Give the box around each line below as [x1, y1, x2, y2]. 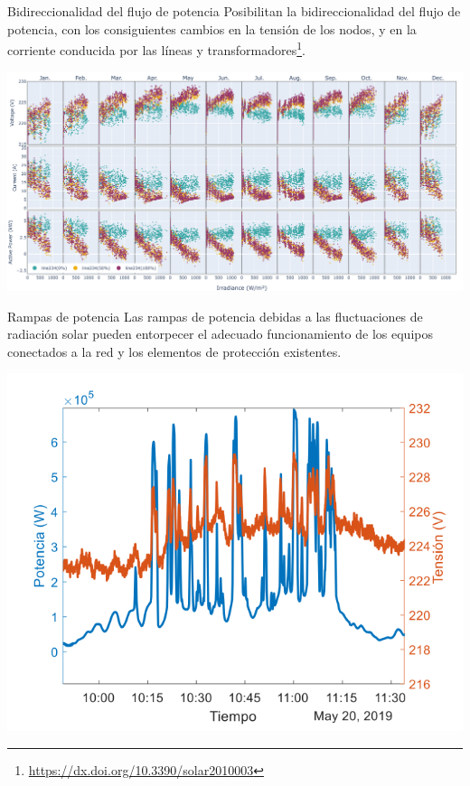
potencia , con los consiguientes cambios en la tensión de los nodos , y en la [7, 19, 417, 38]
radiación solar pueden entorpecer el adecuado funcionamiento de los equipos [7, 324, 433, 343]
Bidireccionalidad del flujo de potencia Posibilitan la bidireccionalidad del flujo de [7, 2, 461, 20]
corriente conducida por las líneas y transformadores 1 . [7, 38, 305, 59]
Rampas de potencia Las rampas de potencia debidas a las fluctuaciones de [7, 306, 423, 325]
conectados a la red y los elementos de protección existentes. [7, 342, 342, 360]
